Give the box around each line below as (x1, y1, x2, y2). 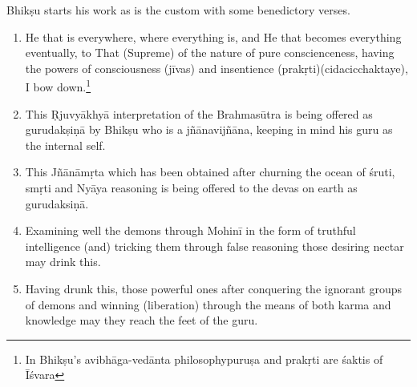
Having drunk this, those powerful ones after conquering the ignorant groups (25, 280, 403, 296)
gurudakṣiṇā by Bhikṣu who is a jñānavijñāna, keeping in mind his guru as (25, 121, 393, 138)
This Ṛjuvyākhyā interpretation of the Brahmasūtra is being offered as (25, 105, 373, 122)
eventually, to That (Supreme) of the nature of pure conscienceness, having (25, 44, 395, 61)
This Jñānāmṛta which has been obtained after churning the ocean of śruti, (25, 163, 395, 180)
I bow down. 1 (25, 76, 91, 95)
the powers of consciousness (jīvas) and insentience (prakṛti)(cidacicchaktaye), (25, 59, 408, 76)
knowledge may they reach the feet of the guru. (25, 312, 258, 329)
